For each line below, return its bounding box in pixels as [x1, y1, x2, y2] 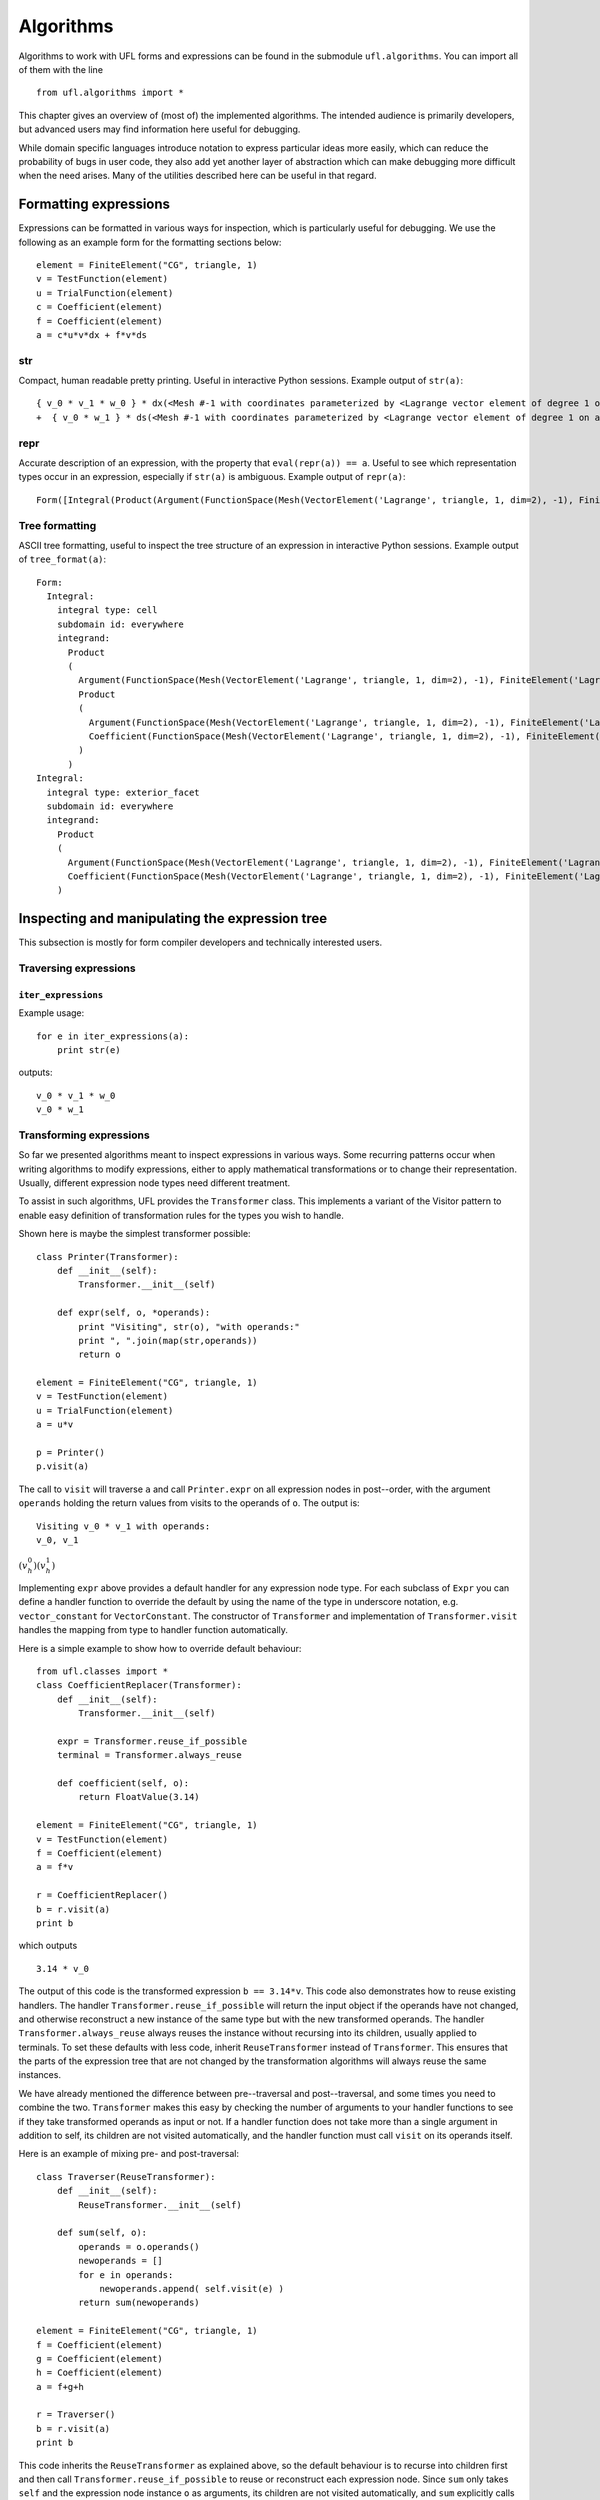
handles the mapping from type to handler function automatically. [18, 1624, 289, 1636]
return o [78, 1349, 121, 1360]
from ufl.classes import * [36, 1665, 169, 1677]
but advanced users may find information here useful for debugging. [18, 123, 301, 135]
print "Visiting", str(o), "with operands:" [78, 1321, 300, 1332]
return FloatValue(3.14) [78, 1791, 200, 1803]
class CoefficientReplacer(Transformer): [36, 1680, 242, 1691]
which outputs [18, 1940, 78, 1952]
